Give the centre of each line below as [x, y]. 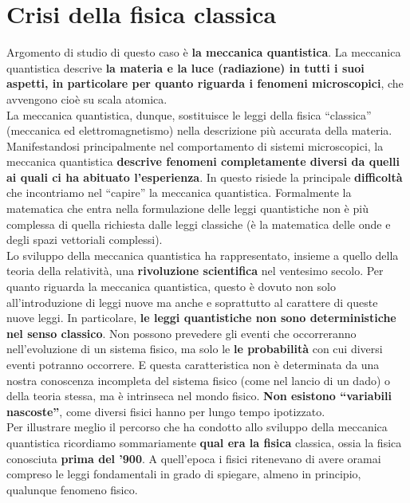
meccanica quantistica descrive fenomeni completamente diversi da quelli [203, 161]
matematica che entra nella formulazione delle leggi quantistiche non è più [187, 208]
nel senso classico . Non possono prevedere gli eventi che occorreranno [181, 333]
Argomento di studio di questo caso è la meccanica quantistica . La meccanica [204, 52]
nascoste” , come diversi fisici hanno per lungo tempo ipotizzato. [166, 411]
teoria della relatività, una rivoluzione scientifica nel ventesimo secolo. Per [195, 271]
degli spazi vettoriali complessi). [85, 240]
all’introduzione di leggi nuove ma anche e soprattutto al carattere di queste [192, 302]
